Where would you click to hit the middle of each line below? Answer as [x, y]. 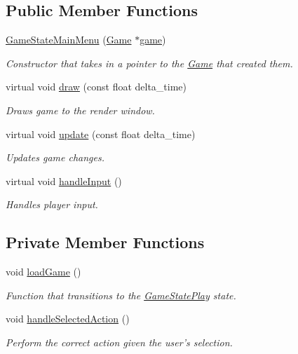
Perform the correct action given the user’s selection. [119, 342]
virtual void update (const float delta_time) [101, 134]
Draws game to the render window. [80, 110]
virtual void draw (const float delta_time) [96, 87]
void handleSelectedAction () [68, 319]
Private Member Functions [105, 242]
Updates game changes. [55, 157]
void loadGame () [43, 272]
